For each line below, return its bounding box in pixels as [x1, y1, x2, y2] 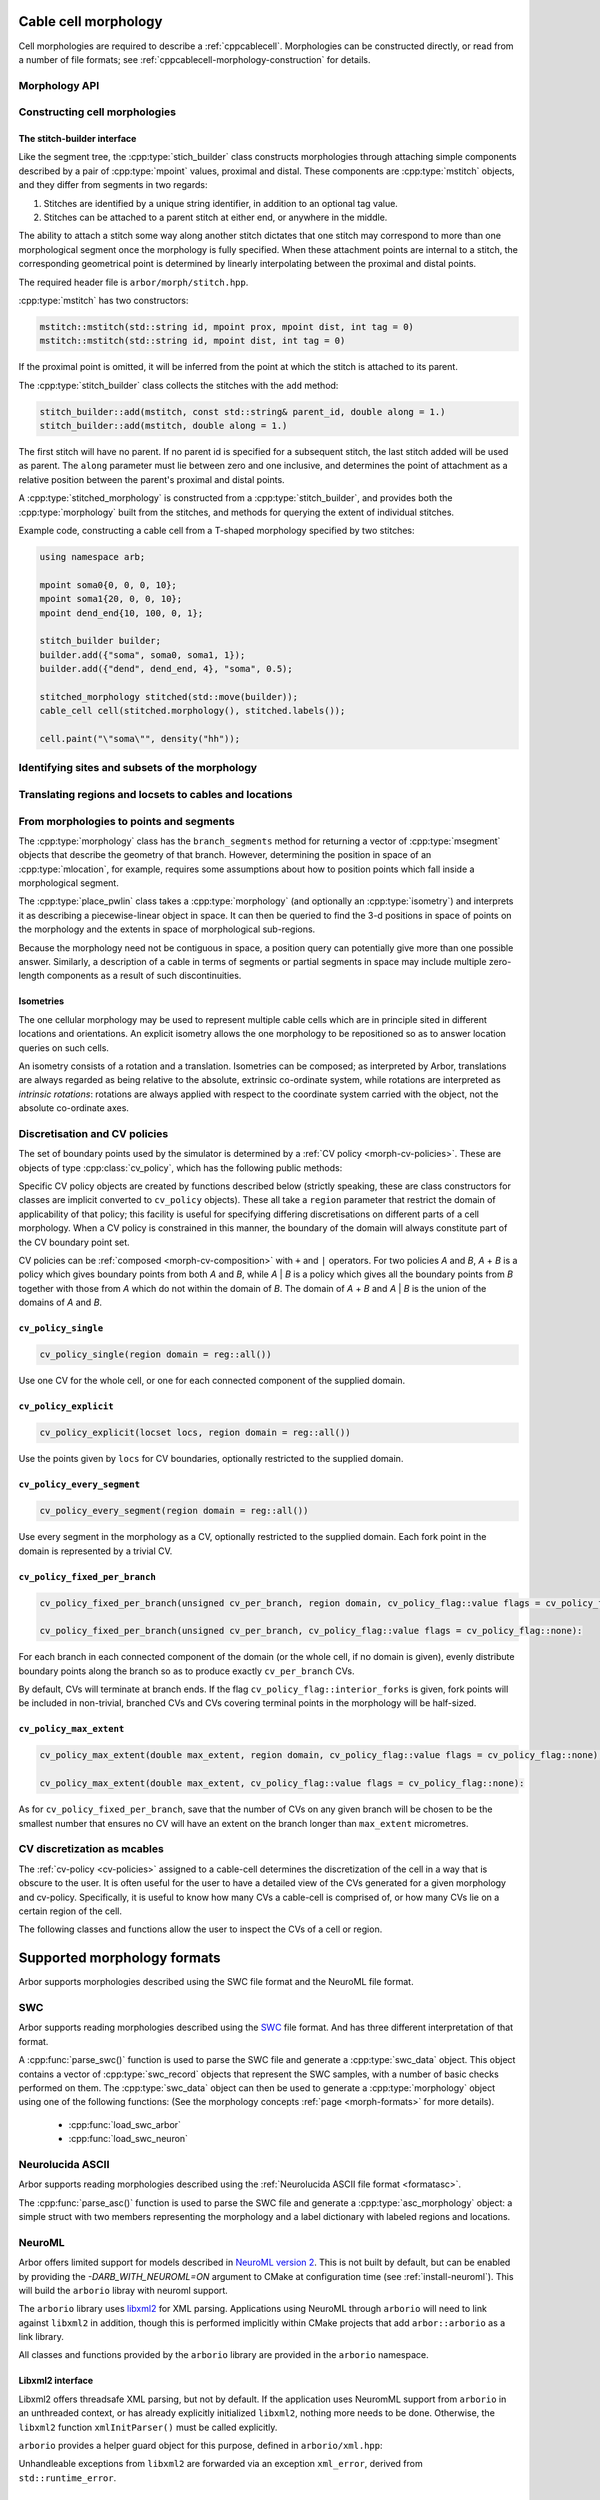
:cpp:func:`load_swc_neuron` [68, 2133, 189, 2145]
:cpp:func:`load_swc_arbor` [68, 2118, 182, 2130]
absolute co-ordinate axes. [18, 1102, 130, 1114]
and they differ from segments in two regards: [18, 179, 208, 191]
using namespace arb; [39, 551, 146, 562]
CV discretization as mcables [18, 1842, 164, 1856]
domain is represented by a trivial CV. [18, 1545, 173, 1557]
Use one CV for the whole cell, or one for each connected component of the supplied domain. [18, 1375, 406, 1387]
